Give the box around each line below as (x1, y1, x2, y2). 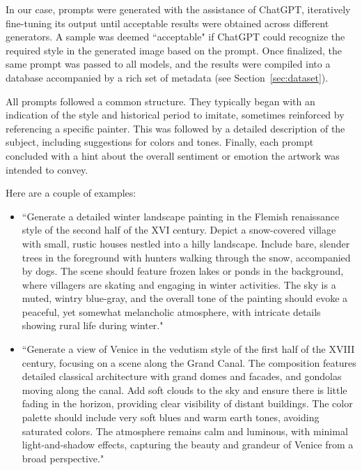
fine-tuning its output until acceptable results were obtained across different (6, 15, 329, 30)
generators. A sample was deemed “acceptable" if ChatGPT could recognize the (6, 29, 345, 44)
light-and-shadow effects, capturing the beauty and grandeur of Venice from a (22, 437, 354, 452)
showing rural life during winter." (22, 318, 164, 333)
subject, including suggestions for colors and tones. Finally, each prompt (6, 135, 314, 149)
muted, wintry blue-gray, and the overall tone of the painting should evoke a (22, 291, 348, 305)
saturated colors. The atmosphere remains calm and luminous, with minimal (22, 423, 348, 438)
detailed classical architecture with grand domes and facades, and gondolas (22, 369, 342, 384)
